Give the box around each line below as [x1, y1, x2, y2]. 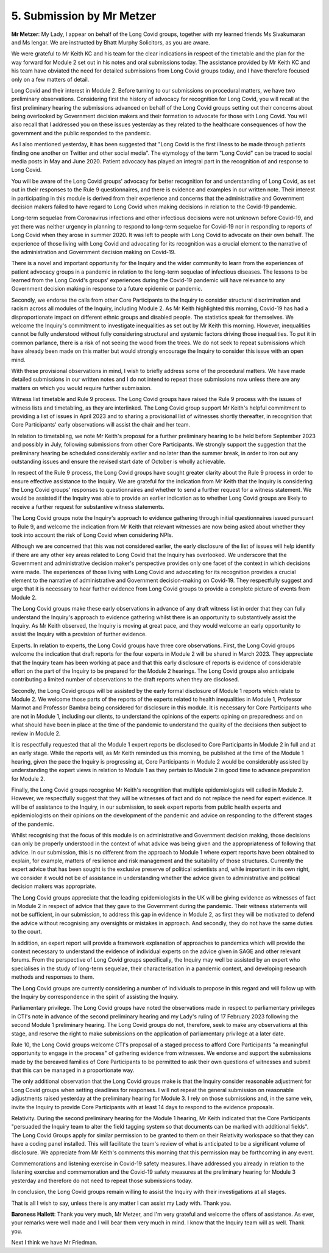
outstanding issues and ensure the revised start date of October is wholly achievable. [11, 458, 225, 465]
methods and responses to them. [11, 973, 94, 981]
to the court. [11, 928, 43, 935]
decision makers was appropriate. [11, 882, 97, 890]
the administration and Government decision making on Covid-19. [11, 248, 176, 255]
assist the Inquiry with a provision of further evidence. [11, 631, 147, 638]
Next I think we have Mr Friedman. [11, 1239, 97, 1246]
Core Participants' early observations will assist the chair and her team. [11, 421, 191, 428]
